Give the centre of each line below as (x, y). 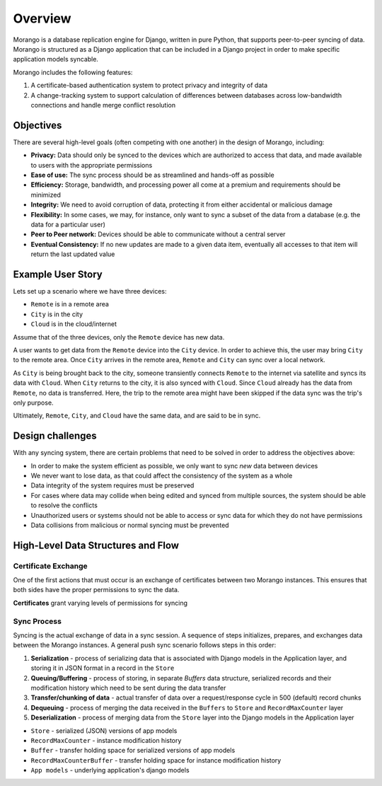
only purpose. (33, 403)
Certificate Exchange (50, 566)
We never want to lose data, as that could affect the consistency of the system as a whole (162, 475)
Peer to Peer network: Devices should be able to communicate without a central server (158, 234)
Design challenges (55, 436)
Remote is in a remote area (70, 304)
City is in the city (57, 314)
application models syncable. (56, 59)
